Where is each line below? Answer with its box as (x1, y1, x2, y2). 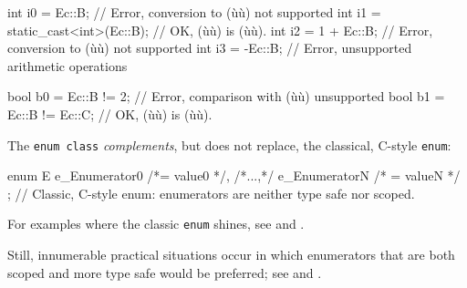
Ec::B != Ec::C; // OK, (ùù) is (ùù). (7, 104, 213, 123)
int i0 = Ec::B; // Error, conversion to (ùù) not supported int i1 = (7, 3, 381, 21)
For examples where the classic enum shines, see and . (7, 214, 305, 233)
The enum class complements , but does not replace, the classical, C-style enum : (7, 135, 451, 154)
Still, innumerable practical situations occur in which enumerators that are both (7, 245, 455, 264)
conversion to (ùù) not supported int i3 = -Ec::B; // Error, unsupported (7, 38, 412, 57)
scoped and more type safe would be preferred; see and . (7, 262, 322, 282)
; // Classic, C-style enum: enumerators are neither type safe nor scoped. (7, 183, 415, 202)
